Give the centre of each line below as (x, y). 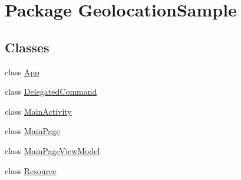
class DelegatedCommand (51, 91)
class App (22, 71)
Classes (27, 47)
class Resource (31, 170)
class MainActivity (38, 111)
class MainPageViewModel (52, 150)
